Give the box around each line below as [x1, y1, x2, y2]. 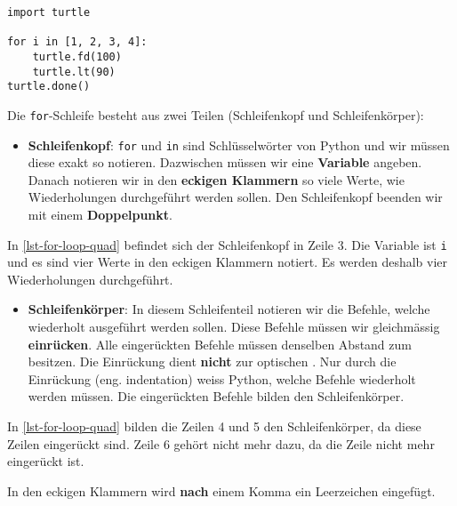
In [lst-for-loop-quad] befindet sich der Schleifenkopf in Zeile [7, 235, 334, 253]
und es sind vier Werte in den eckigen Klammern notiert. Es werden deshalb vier [7, 253, 448, 271]
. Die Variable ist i [343, 235, 447, 253]
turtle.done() [7, 80, 91, 93]
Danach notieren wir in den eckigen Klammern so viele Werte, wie [28, 170, 405, 189]
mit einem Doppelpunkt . [28, 205, 172, 224]
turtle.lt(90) [32, 65, 116, 78]
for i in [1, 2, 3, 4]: [7, 36, 148, 49]
